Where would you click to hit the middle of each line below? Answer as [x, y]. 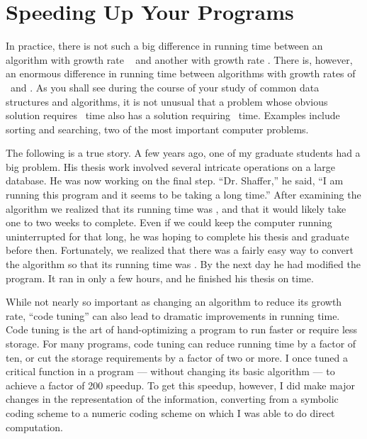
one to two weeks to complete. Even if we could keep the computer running [169, 222]
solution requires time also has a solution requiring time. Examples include [173, 115]
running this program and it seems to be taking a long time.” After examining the [183, 195]
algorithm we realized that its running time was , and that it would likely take [176, 208]
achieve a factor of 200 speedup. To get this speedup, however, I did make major [181, 385]
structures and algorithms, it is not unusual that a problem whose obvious [167, 101]
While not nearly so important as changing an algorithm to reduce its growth [174, 302]
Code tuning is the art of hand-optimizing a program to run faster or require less [182, 329]
